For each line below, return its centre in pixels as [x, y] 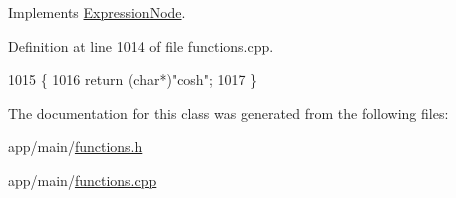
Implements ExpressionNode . [97, 12]
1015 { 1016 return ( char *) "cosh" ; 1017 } [133, 79]
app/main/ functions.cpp [82, 179]
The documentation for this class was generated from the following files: [228, 112]
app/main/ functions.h [75, 146]
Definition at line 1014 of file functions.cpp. [141, 45]
